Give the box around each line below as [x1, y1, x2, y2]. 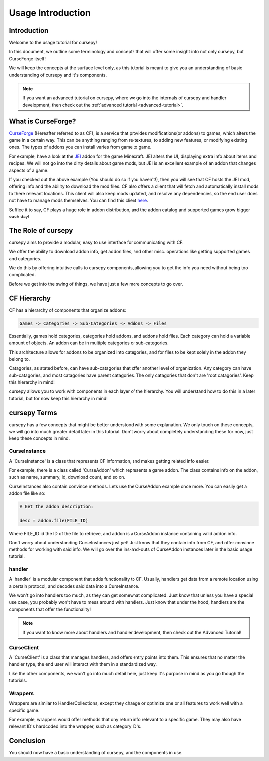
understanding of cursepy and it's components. [9, 72, 107, 78]
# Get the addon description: [19, 504, 94, 510]
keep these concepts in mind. [9, 435, 70, 441]
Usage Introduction [9, 7, 91, 18]
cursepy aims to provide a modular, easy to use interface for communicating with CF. [9, 239, 184, 245]
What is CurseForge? [9, 117, 76, 125]
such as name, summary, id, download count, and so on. [9, 474, 126, 480]
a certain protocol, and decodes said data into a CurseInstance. [9, 583, 139, 589]
